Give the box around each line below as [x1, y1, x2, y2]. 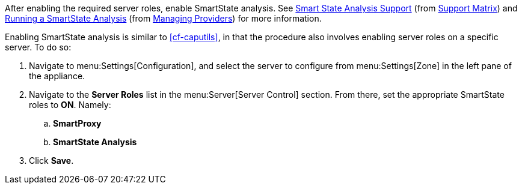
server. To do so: [5, 42, 72, 52]
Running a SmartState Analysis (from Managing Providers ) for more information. [5, 13, 322, 23]
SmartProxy [53, 118, 102, 128]
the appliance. [29, 71, 85, 81]
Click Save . [29, 155, 74, 166]
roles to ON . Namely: [29, 100, 111, 110]
